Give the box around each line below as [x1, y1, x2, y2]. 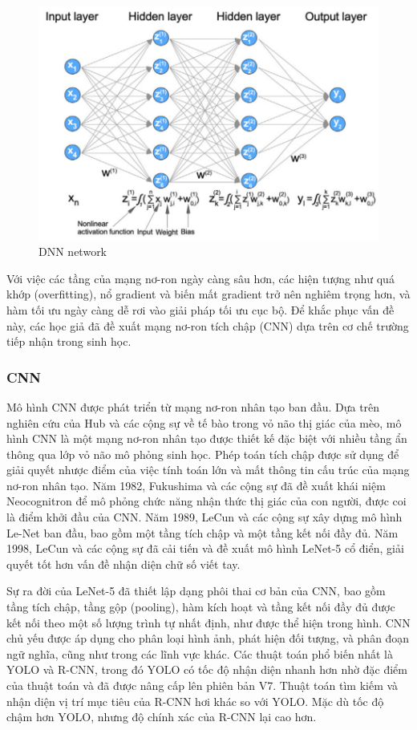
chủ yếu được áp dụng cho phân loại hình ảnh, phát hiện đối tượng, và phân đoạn [6, 630, 410, 647]
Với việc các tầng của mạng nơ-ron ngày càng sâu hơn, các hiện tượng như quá [6, 270, 395, 286]
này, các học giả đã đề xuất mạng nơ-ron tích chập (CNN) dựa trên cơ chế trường [6, 317, 409, 334]
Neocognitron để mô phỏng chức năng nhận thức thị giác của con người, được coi [6, 493, 407, 509]
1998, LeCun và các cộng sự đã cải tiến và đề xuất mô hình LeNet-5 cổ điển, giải [6, 540, 404, 557]
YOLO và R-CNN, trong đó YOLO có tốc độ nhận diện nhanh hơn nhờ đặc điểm [6, 661, 407, 678]
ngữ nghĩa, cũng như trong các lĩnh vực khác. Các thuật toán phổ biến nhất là [6, 645, 393, 662]
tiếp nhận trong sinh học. [6, 333, 132, 350]
